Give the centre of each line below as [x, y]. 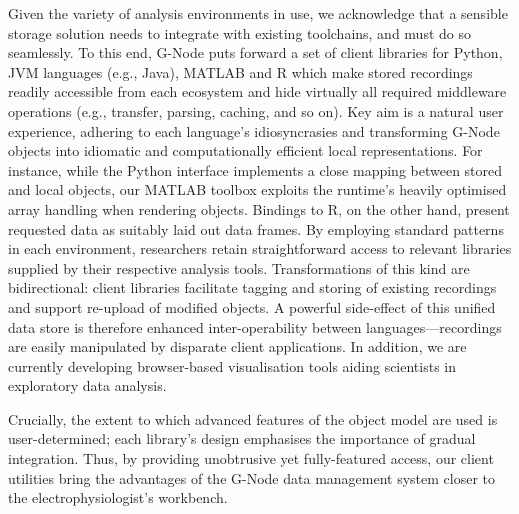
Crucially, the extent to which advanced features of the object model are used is [253, 418]
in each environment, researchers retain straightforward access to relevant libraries [260, 248]
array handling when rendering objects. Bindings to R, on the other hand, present [259, 208]
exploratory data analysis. [87, 385]
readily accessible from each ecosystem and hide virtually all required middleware [257, 91]
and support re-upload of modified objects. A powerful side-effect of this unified [252, 306]
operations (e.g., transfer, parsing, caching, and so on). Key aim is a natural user [256, 110]
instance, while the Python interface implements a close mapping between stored [255, 169]
